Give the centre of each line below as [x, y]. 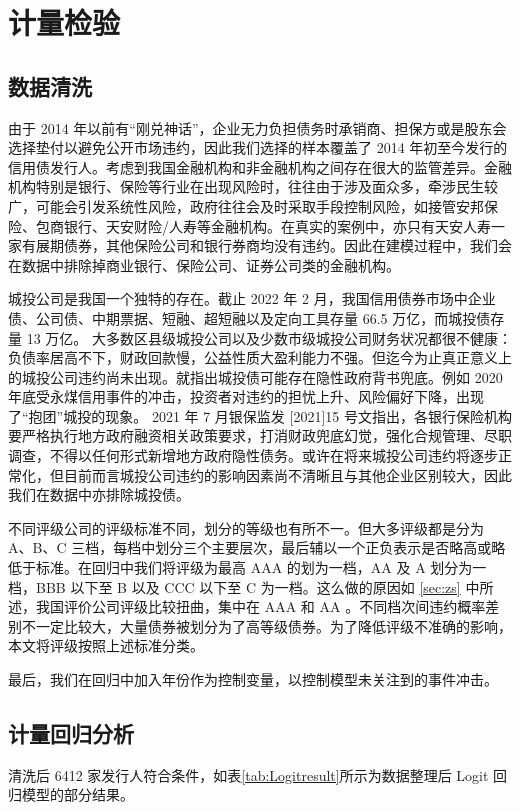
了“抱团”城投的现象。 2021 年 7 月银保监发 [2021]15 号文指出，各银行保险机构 [260, 415]
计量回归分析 [71, 733]
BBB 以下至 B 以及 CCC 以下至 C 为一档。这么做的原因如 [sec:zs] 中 [257, 586]
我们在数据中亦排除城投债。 [99, 494]
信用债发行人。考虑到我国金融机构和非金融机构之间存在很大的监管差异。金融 [260, 166]
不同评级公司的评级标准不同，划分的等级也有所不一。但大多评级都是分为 [246, 527]
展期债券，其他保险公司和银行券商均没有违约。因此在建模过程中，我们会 [273, 245]
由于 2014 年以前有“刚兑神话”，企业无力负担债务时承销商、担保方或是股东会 [257, 127]
